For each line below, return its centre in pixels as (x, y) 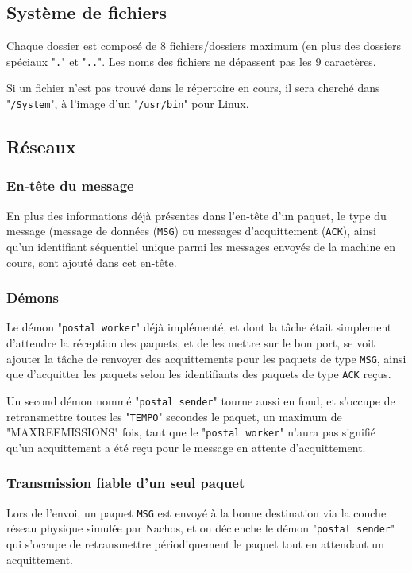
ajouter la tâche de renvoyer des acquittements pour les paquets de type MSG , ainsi (206, 358)
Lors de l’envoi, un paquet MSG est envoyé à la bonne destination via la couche (196, 512)
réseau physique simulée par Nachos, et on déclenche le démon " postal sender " (201, 528)
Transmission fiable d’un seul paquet (126, 483)
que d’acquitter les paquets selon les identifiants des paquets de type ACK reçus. (199, 374)
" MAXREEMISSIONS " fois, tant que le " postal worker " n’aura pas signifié (191, 432)
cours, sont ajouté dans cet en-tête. (92, 262)
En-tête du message (70, 186)
